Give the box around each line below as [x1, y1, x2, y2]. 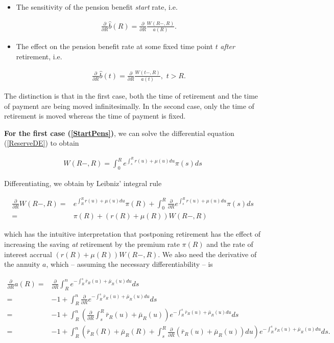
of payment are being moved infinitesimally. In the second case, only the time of [4, 100, 254, 111]
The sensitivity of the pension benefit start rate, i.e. [16, 2, 178, 12]
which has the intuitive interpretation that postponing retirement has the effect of [4, 228, 261, 239]
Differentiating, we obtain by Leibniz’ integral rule [4, 177, 162, 188]
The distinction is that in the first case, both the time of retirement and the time [4, 90, 258, 101]
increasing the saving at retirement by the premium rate [4, 238, 180, 249]
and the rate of [206, 238, 253, 249]
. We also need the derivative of [158, 248, 257, 259]
